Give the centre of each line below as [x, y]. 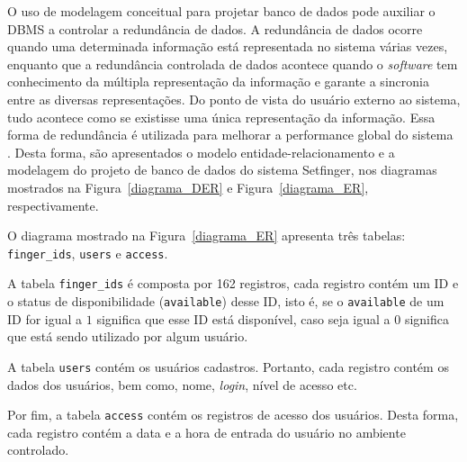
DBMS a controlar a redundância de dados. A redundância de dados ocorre [215, 28]
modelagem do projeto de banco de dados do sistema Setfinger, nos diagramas [222, 170]
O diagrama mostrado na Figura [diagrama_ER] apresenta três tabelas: [207, 236]
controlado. [38, 450]
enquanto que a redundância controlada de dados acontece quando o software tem [233, 63]
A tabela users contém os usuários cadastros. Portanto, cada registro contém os [228, 366]
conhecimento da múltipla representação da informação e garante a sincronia [218, 82]
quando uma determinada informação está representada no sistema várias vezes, [228, 46]
